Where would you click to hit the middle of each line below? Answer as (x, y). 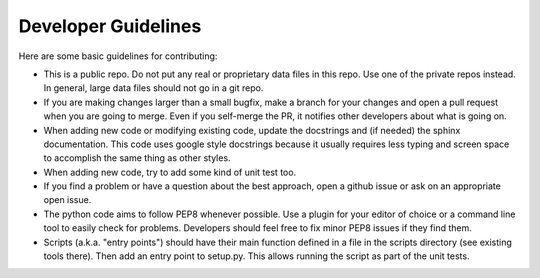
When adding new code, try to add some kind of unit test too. (170, 172)
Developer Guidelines (110, 26)
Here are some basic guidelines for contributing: (118, 56)
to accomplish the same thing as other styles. (137, 158)
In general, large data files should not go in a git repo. (153, 88)
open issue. (67, 200)
